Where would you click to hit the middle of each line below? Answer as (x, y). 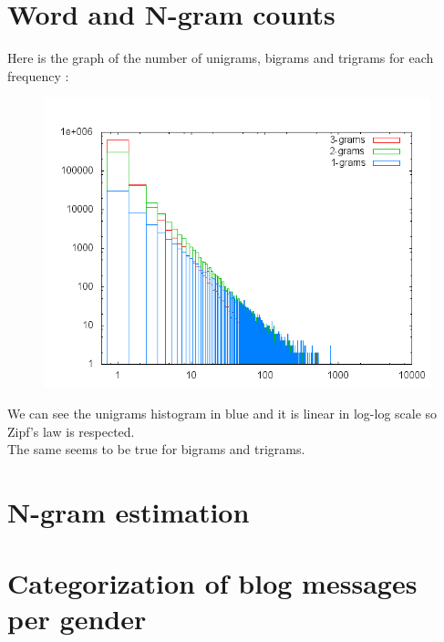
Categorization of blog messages (212, 583)
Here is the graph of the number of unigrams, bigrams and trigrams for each (221, 58)
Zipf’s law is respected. (71, 431)
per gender (77, 619)
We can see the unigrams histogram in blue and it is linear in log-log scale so (222, 413)
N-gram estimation (129, 511)
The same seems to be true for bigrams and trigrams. (156, 449)
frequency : (38, 75)
